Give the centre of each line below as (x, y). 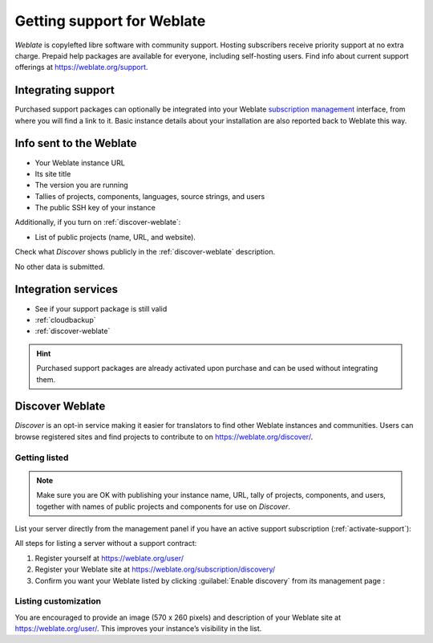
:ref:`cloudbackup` (65, 319)
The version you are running (81, 185)
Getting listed (42, 458)
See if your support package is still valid (101, 308)
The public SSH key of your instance (95, 208)
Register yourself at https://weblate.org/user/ (109, 558)
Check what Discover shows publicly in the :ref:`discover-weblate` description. (145, 252)
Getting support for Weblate (110, 21)
